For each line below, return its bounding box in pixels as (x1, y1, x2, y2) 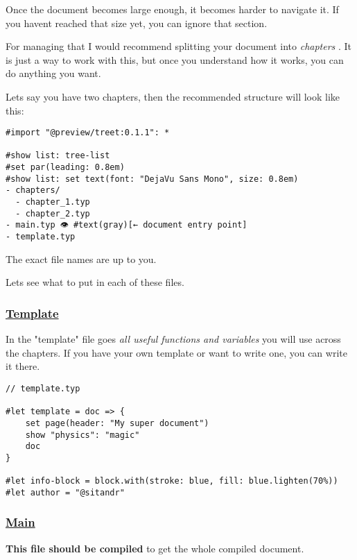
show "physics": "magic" (25, 430, 140, 440)
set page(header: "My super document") (25, 418, 209, 428)
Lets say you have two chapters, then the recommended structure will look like (6, 89, 340, 103)
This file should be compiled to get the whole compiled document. (6, 541, 304, 555)
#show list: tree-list (6, 151, 110, 161)
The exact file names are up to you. (6, 251, 157, 266)
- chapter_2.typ (15, 208, 90, 219)
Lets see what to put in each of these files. (6, 275, 184, 289)
